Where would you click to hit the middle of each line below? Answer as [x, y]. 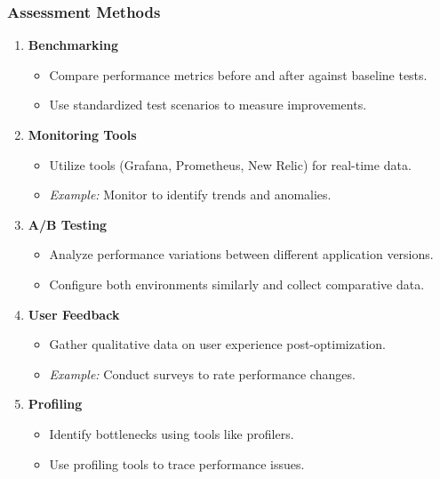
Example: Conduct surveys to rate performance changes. [202, 373]
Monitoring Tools [82, 134]
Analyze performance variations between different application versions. [241, 254]
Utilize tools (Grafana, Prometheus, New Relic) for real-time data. [230, 164]
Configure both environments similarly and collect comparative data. [237, 284]
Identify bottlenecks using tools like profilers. [172, 433]
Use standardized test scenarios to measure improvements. [208, 105]
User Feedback [74, 314]
